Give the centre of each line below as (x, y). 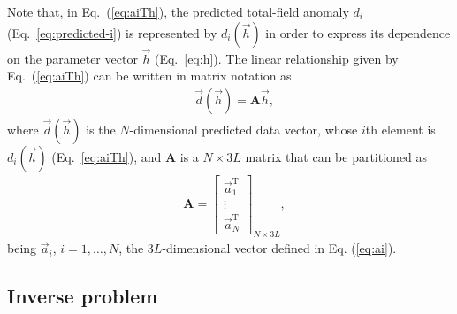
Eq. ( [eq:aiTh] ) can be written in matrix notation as (149, 76)
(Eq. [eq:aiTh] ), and (107, 157)
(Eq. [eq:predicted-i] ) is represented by (112, 32)
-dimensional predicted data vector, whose (244, 130)
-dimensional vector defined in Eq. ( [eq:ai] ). (279, 248)
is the (101, 130)
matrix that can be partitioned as (336, 157)
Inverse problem (83, 296)
